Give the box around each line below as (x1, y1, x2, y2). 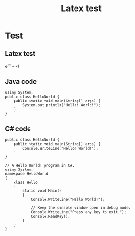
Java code (5, 77, 37, 85)
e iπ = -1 (5, 63, 20, 69)
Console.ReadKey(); (30, 214, 70, 219)
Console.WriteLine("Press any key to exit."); (30, 210, 127, 215)
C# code (5, 124, 31, 133)
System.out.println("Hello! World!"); (22, 103, 101, 108)
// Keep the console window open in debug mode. (30, 205, 131, 210)
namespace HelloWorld (5, 171, 49, 176)
